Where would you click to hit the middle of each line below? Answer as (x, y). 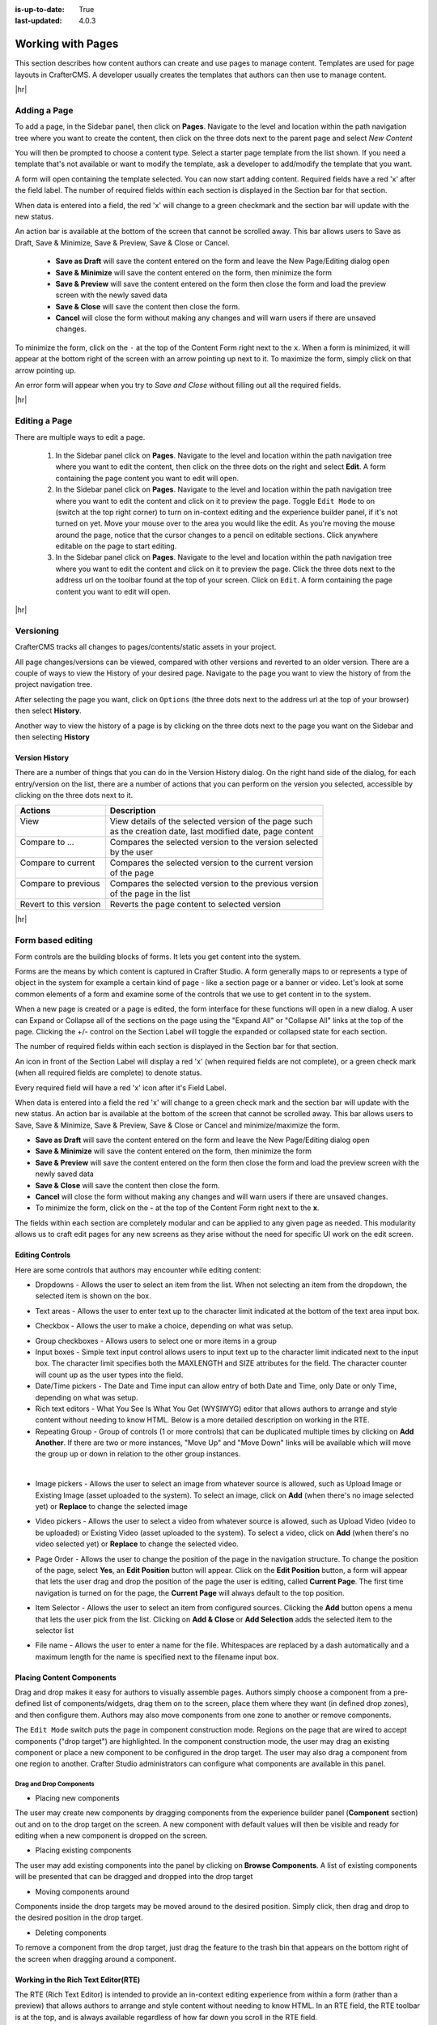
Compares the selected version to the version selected (214, 842)
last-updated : (38, 21)
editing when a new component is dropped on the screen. (111, 1835)
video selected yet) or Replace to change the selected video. (137, 1544)
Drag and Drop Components (55, 1784)
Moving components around (82, 1891)
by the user (132, 852)
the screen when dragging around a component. (96, 1959)
